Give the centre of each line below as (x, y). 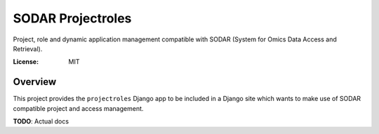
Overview (35, 82)
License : (26, 62)
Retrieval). (28, 48)
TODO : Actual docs (41, 121)
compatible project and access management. (78, 108)
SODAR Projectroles (72, 18)
